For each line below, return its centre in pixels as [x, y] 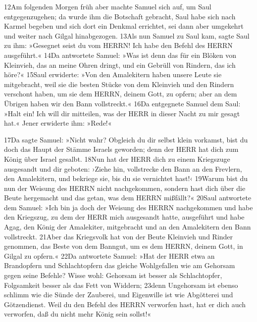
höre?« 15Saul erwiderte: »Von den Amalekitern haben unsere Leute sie [113, 74]
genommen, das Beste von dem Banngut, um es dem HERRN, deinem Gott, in [124, 246]
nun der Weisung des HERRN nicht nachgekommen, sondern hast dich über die [125, 188]
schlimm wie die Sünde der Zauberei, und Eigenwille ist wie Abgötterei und [119, 295]
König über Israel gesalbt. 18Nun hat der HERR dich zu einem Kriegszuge [117, 159]
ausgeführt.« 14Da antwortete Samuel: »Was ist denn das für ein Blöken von [120, 55]
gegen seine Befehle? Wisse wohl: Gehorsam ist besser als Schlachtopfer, [113, 275]
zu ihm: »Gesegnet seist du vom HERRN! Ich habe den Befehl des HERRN [118, 45]
